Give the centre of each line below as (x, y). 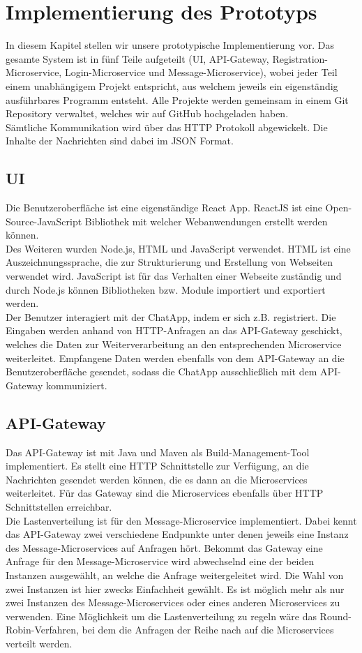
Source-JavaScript (44, 221)
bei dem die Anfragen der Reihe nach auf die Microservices (208, 630)
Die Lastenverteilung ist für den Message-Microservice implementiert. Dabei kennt (181, 520)
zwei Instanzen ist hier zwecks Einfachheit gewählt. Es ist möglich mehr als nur (175, 588)
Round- (335, 616)
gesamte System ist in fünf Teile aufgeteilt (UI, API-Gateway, (137, 58)
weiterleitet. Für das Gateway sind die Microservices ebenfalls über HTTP (165, 493)
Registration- (300, 58)
